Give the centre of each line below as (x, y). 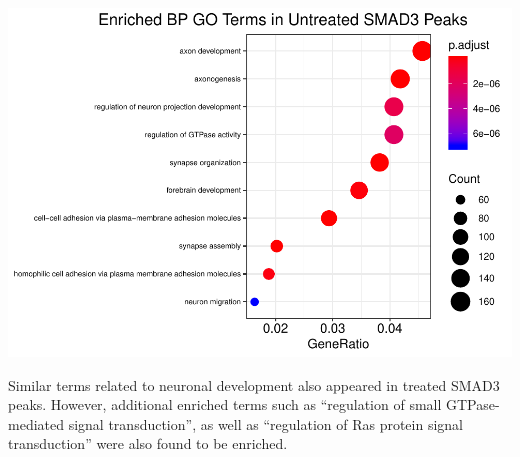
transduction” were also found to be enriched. (148, 443)
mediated (36, 423)
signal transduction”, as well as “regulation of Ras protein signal (265, 423)
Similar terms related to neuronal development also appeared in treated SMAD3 (254, 384)
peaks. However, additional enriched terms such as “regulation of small (225, 404)
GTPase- (473, 404)
